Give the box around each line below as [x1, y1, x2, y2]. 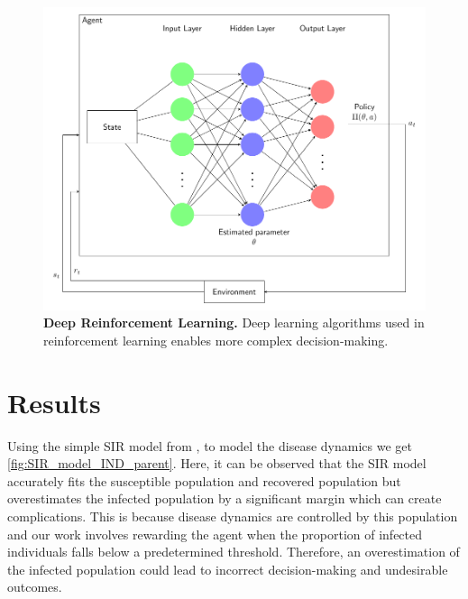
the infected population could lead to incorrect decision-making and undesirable [7, 559, 448, 578]
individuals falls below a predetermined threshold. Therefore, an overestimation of [7, 542, 460, 561]
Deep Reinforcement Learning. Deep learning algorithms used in [43, 313, 425, 332]
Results [7, 383, 101, 420]
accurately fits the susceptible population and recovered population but [7, 471, 401, 490]
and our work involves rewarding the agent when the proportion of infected [7, 524, 423, 543]
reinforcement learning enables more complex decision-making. [43, 330, 389, 349]
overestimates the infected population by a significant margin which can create [7, 489, 442, 508]
